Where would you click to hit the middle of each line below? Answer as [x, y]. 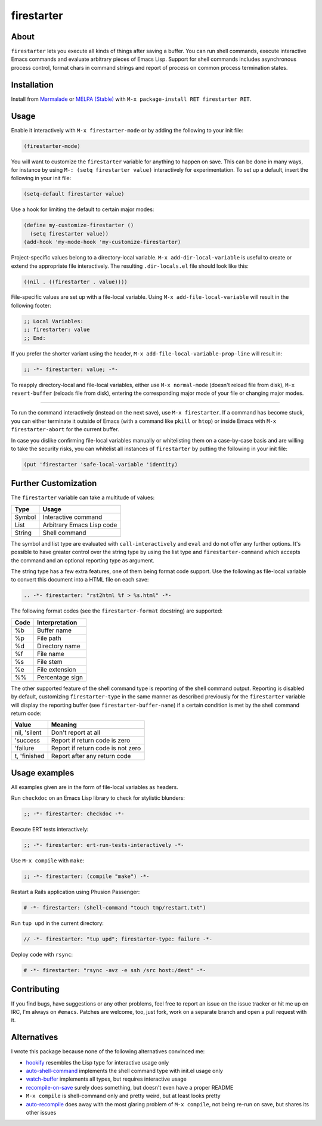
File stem [49, 661]
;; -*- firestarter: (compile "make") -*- [86, 876]
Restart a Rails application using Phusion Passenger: [75, 892]
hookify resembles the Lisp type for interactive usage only [97, 1062]
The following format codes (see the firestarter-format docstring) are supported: [117, 611]
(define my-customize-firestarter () [79, 225]
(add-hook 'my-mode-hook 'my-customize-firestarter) [102, 242]
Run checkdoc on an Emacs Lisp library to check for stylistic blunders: [98, 798]
